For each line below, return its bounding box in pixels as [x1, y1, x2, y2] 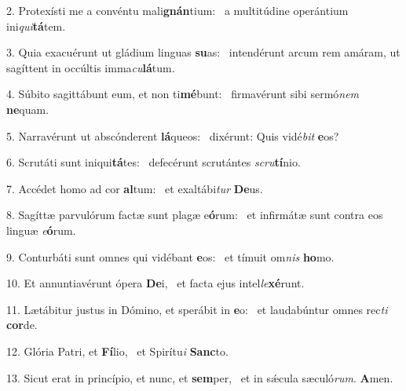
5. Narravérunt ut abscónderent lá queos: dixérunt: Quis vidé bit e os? [6, 127, 339, 144]
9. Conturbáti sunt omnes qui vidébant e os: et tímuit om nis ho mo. [6, 248, 335, 265]
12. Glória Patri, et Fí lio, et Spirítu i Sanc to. [6, 342, 229, 359]
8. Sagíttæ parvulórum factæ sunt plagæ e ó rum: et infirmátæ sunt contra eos [6, 206, 383, 223]
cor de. [6, 316, 38, 333]
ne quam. [6, 100, 49, 117]
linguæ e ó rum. [6, 221, 76, 238]
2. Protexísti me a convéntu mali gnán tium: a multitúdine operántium [6, 2, 349, 18]
